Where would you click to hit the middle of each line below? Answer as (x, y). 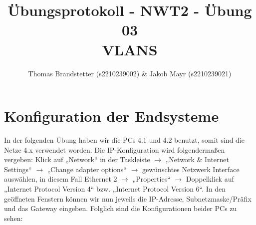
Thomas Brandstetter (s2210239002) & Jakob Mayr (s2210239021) (130, 73)
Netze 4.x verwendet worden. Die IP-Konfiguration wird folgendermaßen (115, 149)
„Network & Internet (197, 159)
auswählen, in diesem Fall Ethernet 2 (61, 179)
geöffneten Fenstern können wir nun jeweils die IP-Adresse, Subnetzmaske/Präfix (128, 198)
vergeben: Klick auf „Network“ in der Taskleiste (77, 159)
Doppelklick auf (210, 179)
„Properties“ (151, 179)
